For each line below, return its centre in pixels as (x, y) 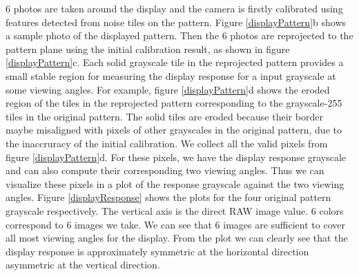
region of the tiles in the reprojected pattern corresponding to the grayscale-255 (174, 103)
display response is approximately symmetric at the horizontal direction (157, 251)
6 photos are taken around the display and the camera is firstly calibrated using (174, 8)
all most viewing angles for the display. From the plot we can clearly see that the (177, 238)
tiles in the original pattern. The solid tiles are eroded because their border (164, 116)
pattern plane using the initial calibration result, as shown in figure (148, 49)
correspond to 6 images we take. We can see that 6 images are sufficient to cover (175, 224)
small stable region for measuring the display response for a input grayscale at (171, 75)
